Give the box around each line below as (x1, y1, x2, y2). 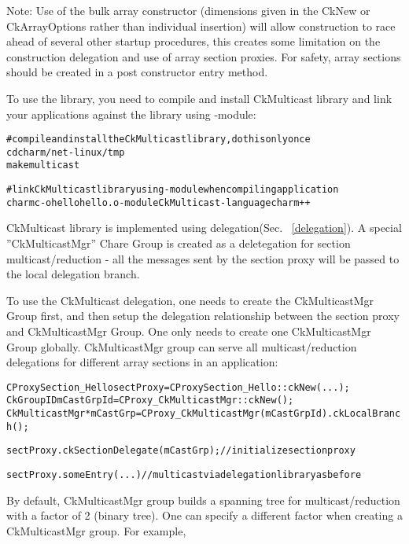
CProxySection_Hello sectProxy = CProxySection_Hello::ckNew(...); (6, 381, 350, 393)
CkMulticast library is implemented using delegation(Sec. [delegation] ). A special (6, 219, 402, 236)
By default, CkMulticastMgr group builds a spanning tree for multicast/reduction (6, 491, 400, 508)
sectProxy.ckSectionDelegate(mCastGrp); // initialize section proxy (6, 445, 356, 457)
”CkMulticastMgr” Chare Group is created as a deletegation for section (6, 235, 351, 252)
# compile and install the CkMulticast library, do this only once (6, 134, 311, 145)
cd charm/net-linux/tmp (6, 146, 125, 158)
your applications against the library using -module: (6, 105, 256, 122)
